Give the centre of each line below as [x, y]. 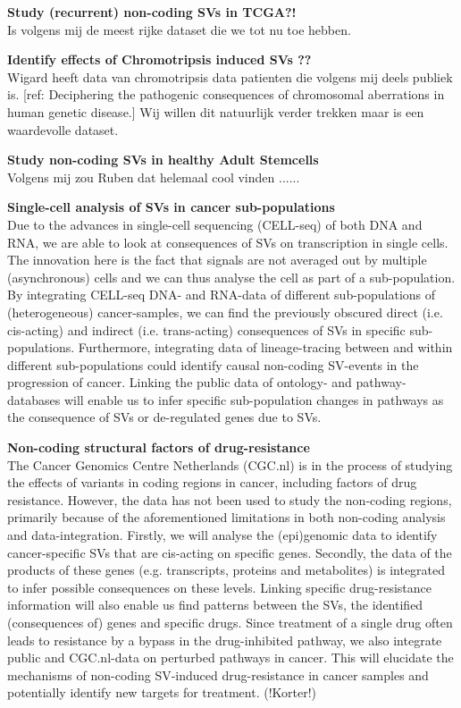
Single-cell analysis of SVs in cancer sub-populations [171, 207]
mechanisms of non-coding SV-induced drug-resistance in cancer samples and [218, 674]
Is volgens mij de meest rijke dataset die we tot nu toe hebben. [179, 29]
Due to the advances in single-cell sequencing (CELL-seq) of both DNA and [215, 224]
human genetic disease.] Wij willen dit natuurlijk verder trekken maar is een [216, 111]
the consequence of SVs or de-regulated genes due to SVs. [164, 417]
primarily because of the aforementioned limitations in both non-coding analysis [226, 517]
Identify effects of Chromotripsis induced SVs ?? [159, 59]
